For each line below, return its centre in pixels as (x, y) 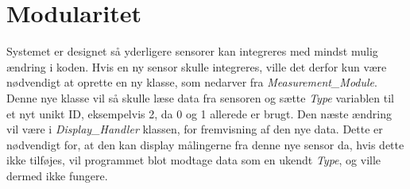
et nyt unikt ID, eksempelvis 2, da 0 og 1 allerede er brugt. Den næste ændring (199, 113)
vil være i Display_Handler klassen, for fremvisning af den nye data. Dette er (195, 129)
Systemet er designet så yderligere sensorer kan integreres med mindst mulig (192, 51)
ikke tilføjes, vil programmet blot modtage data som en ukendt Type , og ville (194, 160)
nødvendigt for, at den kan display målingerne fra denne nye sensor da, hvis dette (205, 144)
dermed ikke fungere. (57, 175)
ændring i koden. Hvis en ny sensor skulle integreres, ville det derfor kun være (197, 66)
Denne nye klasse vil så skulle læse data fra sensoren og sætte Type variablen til (201, 97)
